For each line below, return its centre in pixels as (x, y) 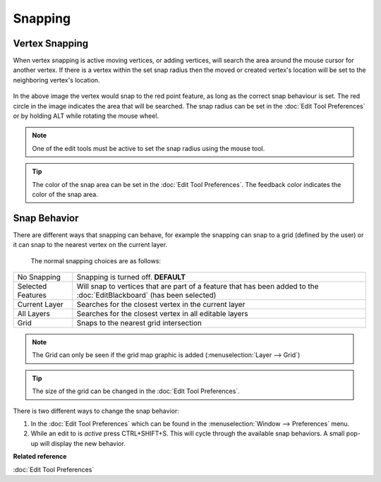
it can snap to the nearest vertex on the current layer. (90, 245)
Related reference (40, 457)
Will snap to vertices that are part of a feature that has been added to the (198, 287)
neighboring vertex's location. (56, 80)
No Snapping (39, 277)
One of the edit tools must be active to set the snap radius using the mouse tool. (149, 148)
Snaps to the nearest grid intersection (139, 323)
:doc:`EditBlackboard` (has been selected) (146, 295)
